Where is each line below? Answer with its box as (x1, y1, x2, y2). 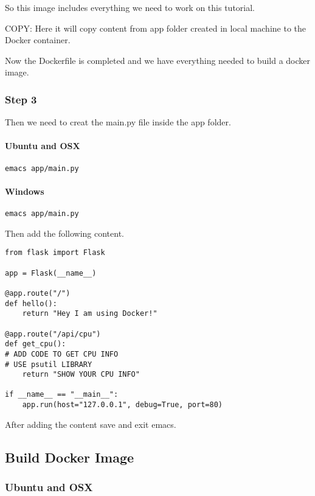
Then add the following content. (5, 226, 125, 239)
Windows (5, 184, 44, 197)
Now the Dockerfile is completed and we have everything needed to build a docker (5, 54, 311, 66)
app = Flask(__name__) (5, 268, 97, 278)
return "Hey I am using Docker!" (22, 309, 157, 318)
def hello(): (5, 299, 57, 308)
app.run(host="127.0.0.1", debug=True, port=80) (22, 400, 223, 410)
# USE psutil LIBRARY (5, 360, 92, 369)
